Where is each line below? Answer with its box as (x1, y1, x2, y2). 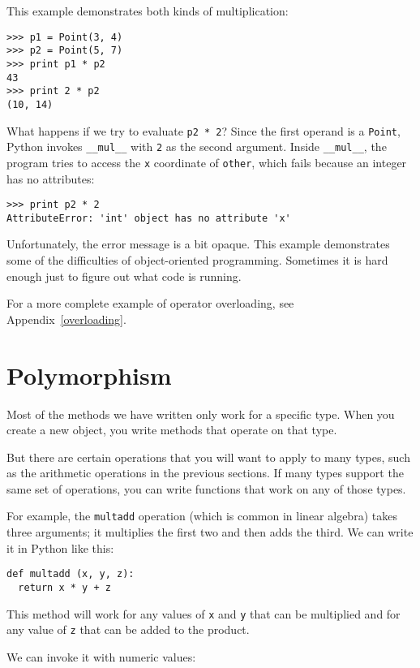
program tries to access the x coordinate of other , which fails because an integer (6, 153, 407, 170)
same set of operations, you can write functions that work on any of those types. (6, 480, 406, 497)
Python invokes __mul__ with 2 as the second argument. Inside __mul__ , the (6, 138, 387, 155)
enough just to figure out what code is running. (6, 267, 242, 284)
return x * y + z (18, 581, 111, 593)
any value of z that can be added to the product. (6, 621, 250, 638)
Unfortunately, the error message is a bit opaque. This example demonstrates (6, 235, 390, 252)
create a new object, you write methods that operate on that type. (6, 421, 337, 438)
